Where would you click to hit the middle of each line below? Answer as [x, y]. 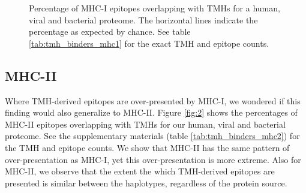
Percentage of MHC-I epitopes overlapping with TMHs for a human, [154, 8]
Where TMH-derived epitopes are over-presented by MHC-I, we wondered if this [153, 100]
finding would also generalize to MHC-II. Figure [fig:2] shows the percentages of [151, 112]
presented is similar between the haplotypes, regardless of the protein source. [146, 183]
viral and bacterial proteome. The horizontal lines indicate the [143, 19]
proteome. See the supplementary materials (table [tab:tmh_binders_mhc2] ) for [152, 136]
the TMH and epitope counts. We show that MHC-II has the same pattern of [147, 147]
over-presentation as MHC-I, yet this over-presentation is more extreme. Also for [153, 159]
